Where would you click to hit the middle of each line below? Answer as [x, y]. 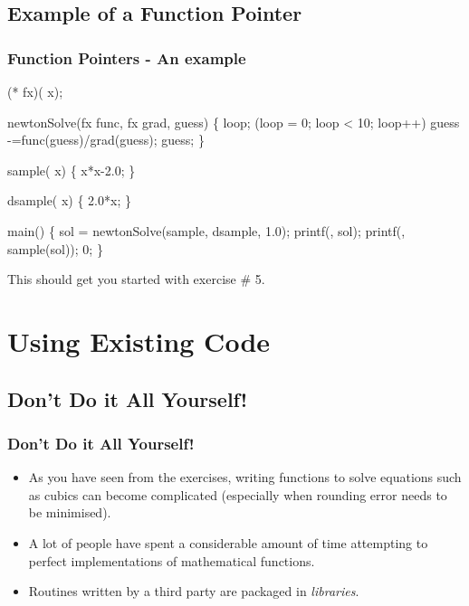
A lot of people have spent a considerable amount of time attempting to [228, 542]
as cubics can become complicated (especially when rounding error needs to [238, 494]
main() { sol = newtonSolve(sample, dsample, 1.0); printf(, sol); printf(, [206, 230]
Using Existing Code [139, 341]
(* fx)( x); [35, 91]
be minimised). [70, 512]
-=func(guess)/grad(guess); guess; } [106, 140]
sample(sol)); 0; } [55, 248]
